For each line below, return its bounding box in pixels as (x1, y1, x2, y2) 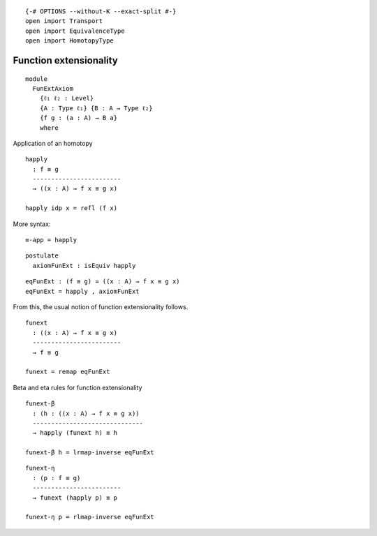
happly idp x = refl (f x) (25, 204, 118, 212)
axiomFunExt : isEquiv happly (32, 262, 136, 269)
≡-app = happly (25, 236, 77, 244)
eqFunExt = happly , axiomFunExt (25, 287, 140, 295)
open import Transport (25, 17, 103, 25)
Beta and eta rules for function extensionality (13, 383, 142, 392)
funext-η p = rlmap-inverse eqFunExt (25, 513, 155, 521)
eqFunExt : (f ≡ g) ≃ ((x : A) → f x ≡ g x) (25, 278, 181, 285)
